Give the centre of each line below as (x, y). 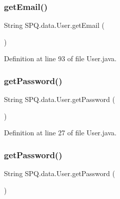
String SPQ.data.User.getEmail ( (54, 25)
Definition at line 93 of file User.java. (60, 58)
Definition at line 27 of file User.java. (60, 133)
